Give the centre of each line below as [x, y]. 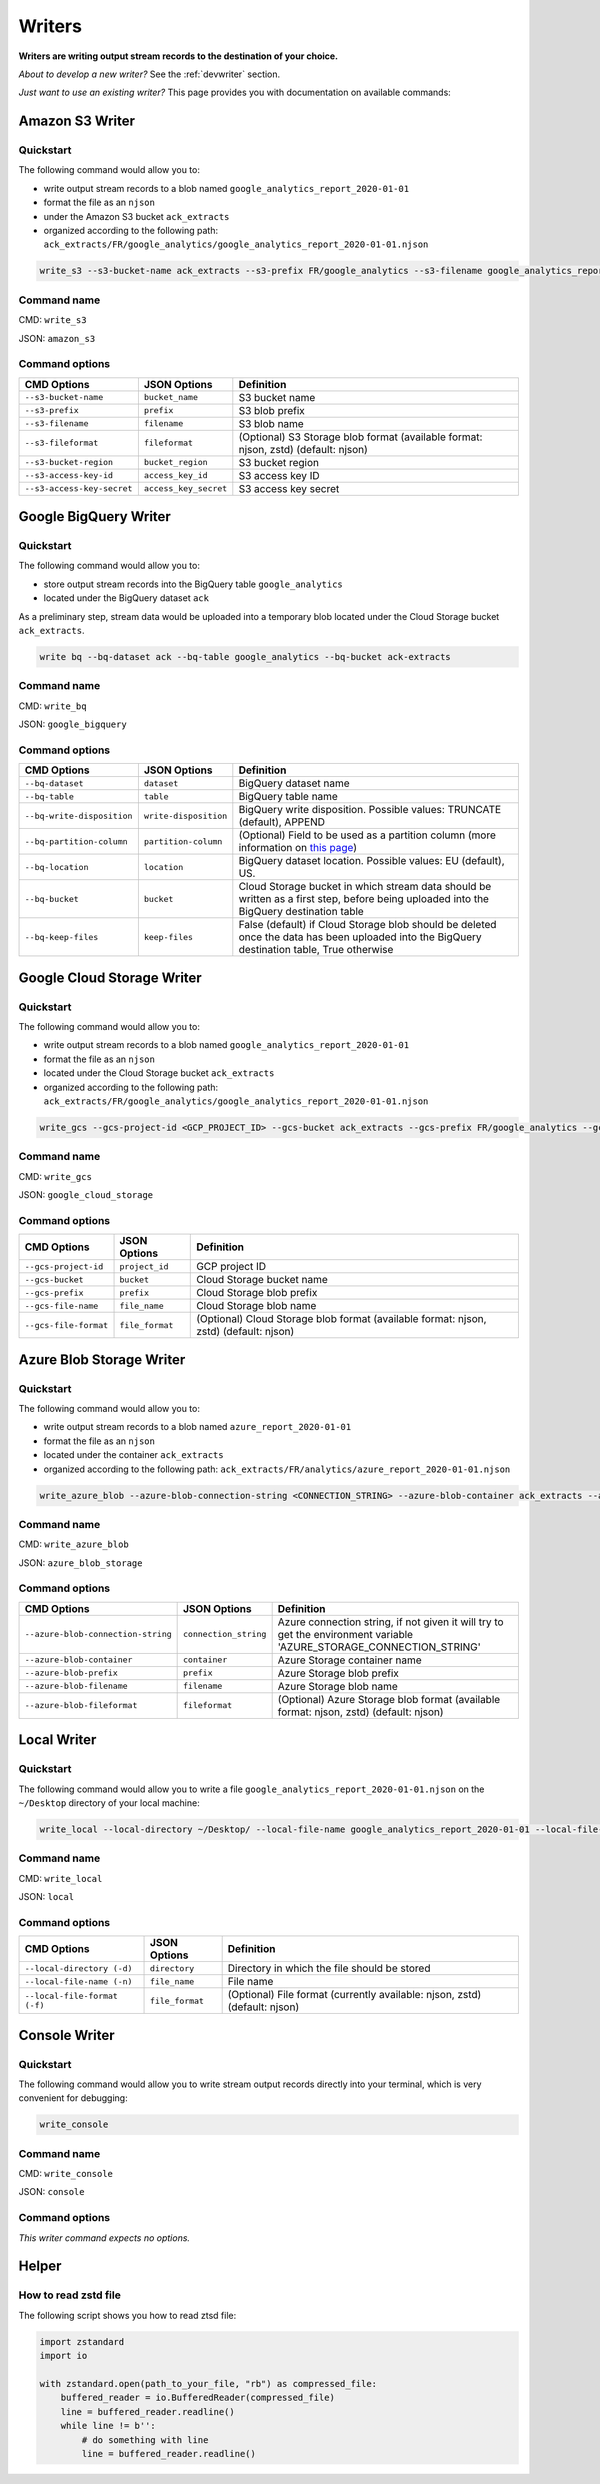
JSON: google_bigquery [72, 724]
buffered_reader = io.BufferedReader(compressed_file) [197, 2398]
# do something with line [145, 2439]
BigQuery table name [288, 797]
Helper [40, 2266]
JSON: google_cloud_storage [86, 1195]
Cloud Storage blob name [256, 1306]
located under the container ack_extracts [133, 1455]
